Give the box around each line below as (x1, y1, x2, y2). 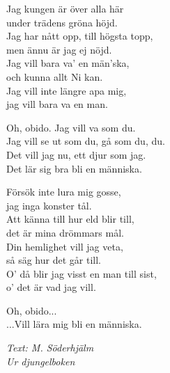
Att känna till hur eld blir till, (6, 212, 134, 226)
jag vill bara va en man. (6, 97, 108, 111)
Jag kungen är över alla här (6, 1, 124, 15)
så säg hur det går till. (6, 253, 101, 267)
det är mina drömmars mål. (6, 225, 124, 239)
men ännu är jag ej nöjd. (6, 42, 112, 56)
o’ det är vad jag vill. (6, 280, 96, 294)
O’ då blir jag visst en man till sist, (6, 266, 157, 280)
